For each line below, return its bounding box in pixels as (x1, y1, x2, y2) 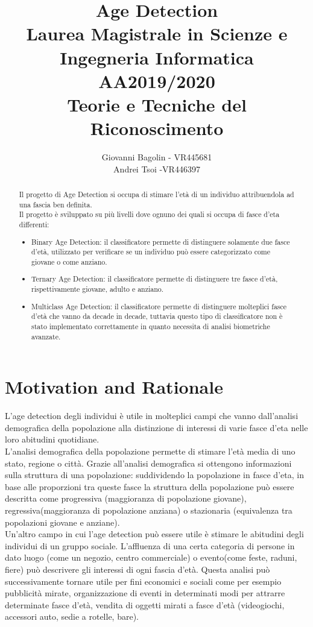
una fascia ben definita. (19, 199, 92, 209)
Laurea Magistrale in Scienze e (26, 21, 288, 46)
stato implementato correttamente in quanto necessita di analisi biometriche (31, 321, 270, 331)
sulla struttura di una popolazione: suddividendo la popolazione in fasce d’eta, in (5, 468, 304, 481)
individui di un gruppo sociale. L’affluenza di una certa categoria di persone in (5, 539, 295, 552)
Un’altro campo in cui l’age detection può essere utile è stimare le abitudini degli (5, 528, 304, 540)
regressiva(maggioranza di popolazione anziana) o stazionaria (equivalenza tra (5, 503, 292, 516)
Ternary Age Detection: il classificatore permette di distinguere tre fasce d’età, (31, 274, 278, 284)
